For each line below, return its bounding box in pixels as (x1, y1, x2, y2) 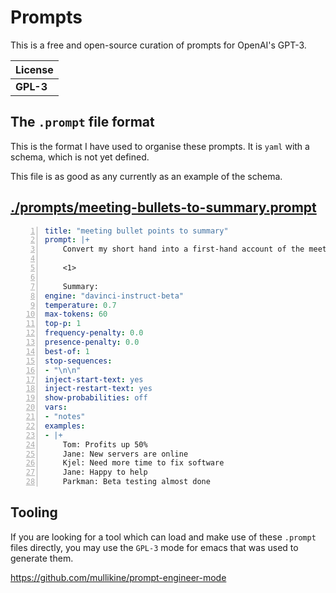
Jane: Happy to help (62, 467, 148, 478)
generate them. (10, 552, 74, 564)
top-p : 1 (44, 319, 82, 329)
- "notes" (44, 412, 86, 422)
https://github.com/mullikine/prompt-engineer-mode (10, 571, 227, 583)
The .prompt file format (10, 114, 155, 131)
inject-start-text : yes (44, 374, 144, 385)
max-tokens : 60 (44, 309, 108, 320)
